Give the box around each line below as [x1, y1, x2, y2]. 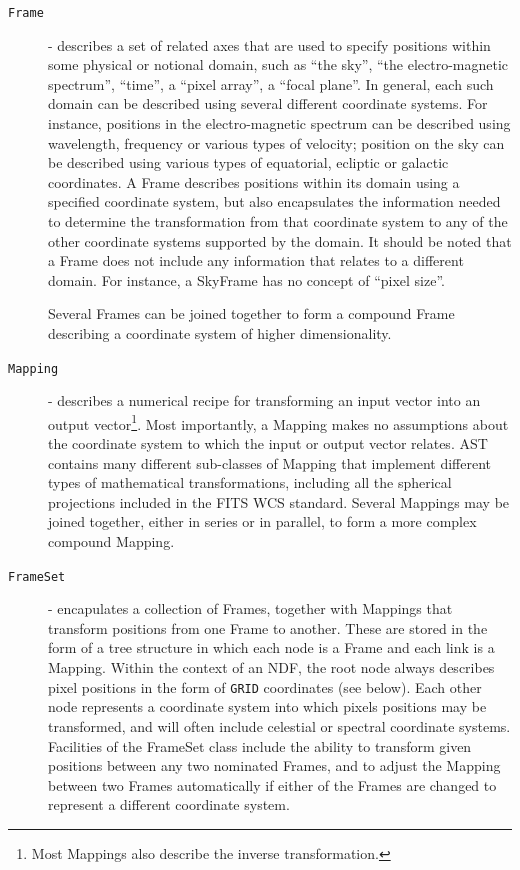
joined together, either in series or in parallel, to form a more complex [48, 511, 477, 532]
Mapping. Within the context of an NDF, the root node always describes [48, 657, 495, 678]
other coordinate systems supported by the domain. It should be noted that [48, 230, 512, 251]
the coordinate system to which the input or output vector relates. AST [48, 433, 488, 454]
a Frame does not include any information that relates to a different [48, 250, 464, 271]
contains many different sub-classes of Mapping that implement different [48, 452, 492, 473]
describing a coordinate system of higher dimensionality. [48, 322, 392, 343]
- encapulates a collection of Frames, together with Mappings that [48, 598, 453, 619]
